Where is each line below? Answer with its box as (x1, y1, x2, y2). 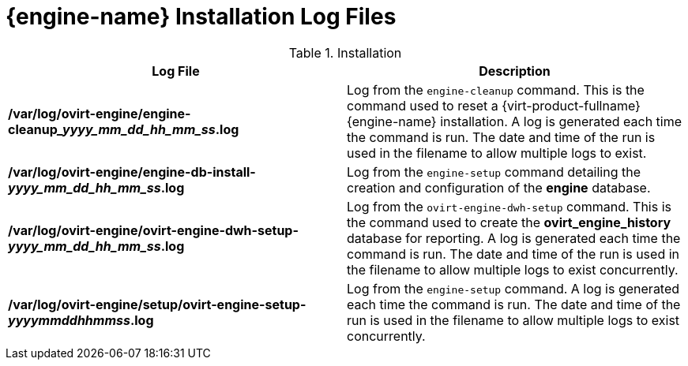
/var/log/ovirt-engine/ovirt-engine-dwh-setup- (8, 222, 299, 238)
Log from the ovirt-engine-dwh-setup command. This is (347, 198, 671, 215)
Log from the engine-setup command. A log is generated (347, 280, 680, 297)
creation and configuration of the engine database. (347, 179, 651, 196)
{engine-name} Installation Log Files (6, 3, 397, 30)
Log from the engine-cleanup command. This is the (347, 81, 645, 98)
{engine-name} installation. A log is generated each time (347, 113, 682, 129)
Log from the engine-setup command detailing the (347, 163, 641, 180)
